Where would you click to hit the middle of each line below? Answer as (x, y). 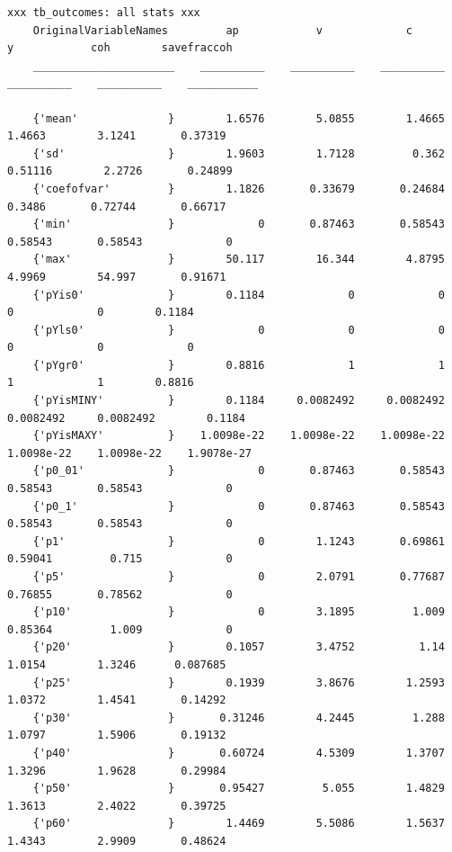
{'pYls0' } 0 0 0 (239, 330)
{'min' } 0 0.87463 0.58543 (239, 224)
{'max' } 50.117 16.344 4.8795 (239, 260)
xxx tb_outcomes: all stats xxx (104, 13)
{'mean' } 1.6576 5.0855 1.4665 (239, 118)
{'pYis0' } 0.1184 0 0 (239, 295)
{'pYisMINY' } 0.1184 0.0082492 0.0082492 (239, 401)
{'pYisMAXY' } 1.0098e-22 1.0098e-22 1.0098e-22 (239, 436)
